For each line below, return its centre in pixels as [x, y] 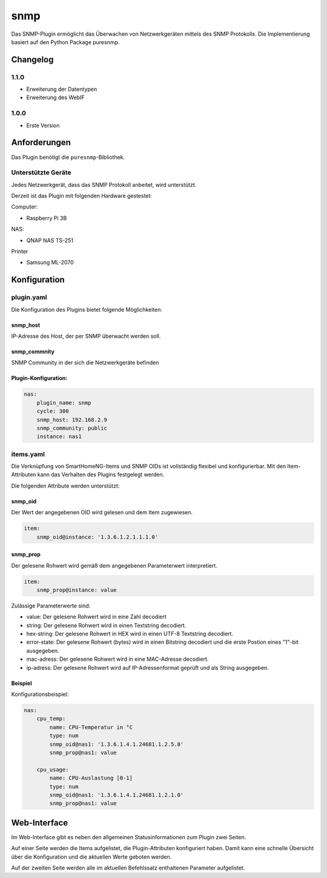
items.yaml [28, 454]
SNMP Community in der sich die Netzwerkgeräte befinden [85, 362]
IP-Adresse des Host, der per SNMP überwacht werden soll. [86, 336]
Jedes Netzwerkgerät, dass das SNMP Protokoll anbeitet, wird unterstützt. [104, 185]
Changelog [32, 60]
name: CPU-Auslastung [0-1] [91, 778]
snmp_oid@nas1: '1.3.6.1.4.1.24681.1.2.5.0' [117, 744]
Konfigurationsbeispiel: [40, 694]
